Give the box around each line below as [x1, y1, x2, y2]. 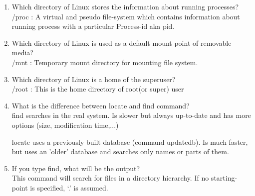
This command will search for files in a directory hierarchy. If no [11, 173, 209, 183]
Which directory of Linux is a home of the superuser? [11, 74, 176, 84]
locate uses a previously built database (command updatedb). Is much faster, [11, 136, 248, 147]
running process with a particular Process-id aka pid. [11, 21, 175, 31]
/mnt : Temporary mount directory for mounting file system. [11, 57, 198, 67]
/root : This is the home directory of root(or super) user [11, 84, 184, 94]
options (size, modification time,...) [11, 119, 119, 130]
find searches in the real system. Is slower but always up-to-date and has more [11, 110, 251, 120]
